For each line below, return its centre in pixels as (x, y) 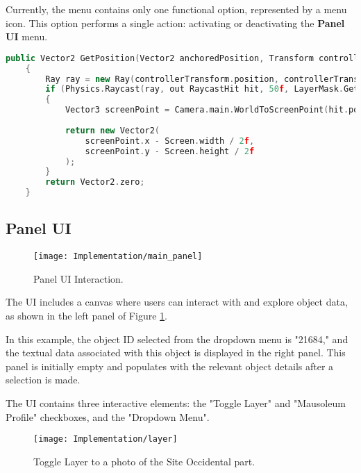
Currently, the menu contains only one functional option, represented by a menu (176, 9)
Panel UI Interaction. (78, 278)
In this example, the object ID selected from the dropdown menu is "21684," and (177, 339)
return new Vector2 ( (112, 130)
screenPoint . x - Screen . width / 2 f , (170, 141)
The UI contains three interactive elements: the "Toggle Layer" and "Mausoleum (176, 403)
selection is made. (43, 380)
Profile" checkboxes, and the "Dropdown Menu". (108, 416)
